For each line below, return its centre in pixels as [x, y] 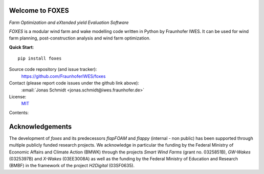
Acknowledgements [40, 126]
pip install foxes [40, 58]
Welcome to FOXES [39, 11]
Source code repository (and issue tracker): [53, 69]
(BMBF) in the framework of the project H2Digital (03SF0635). [72, 166]
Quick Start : [22, 47]
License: [18, 97]
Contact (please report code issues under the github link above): [74, 83]
